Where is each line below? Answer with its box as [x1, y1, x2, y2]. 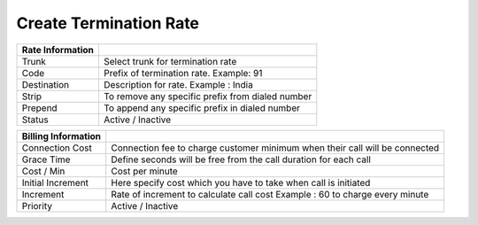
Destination [21, 78, 70, 90]
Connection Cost [21, 142, 93, 154]
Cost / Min [21, 165, 66, 177]
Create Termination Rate [16, 13, 199, 33]
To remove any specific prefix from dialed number [103, 89, 312, 102]
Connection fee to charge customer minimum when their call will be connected [111, 142, 440, 154]
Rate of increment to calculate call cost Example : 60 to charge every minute [111, 188, 429, 200]
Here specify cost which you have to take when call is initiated [111, 176, 371, 189]
